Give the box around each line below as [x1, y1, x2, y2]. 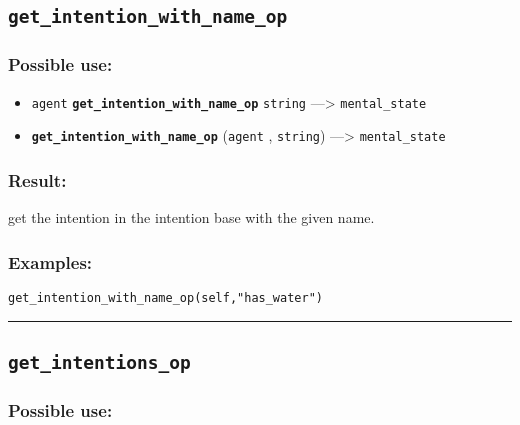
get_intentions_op [8, 351, 191, 373]
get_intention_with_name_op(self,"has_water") [8, 290, 323, 305]
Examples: [8, 249, 93, 274]
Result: [8, 167, 67, 192]
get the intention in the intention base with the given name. [8, 207, 375, 228]
